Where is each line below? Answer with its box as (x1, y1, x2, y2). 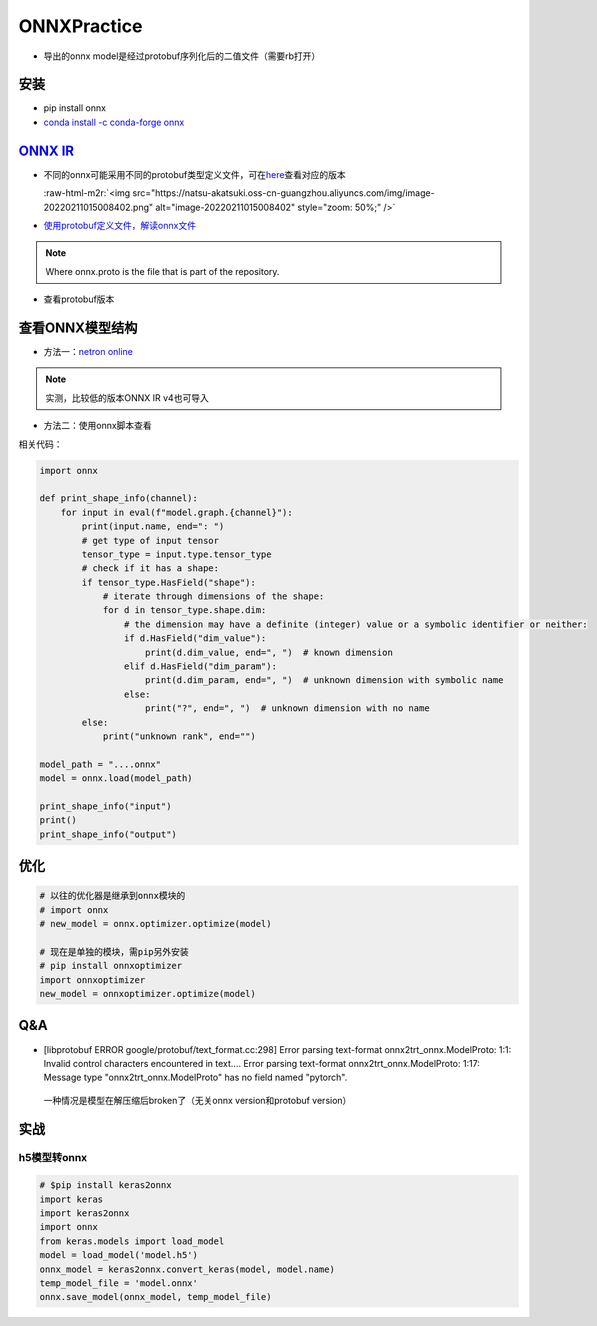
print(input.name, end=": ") (81, 521, 225, 532)
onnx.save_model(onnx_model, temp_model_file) (39, 1291, 272, 1303)
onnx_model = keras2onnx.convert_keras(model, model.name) (39, 1263, 335, 1275)
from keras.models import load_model (39, 1235, 225, 1247)
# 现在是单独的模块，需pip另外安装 (39, 946, 189, 957)
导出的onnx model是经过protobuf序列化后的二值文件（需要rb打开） (43, 50, 321, 62)
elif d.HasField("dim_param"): (123, 661, 277, 672)
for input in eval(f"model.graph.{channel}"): (60, 506, 294, 518)
